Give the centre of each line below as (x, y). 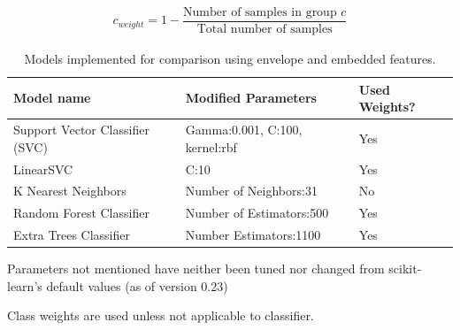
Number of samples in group (260, 13)
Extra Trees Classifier (72, 235)
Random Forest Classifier (81, 213)
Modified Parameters (251, 98)
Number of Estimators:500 (257, 213)
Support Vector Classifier (81, 130)
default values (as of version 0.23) (137, 285)
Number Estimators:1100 (253, 235)
